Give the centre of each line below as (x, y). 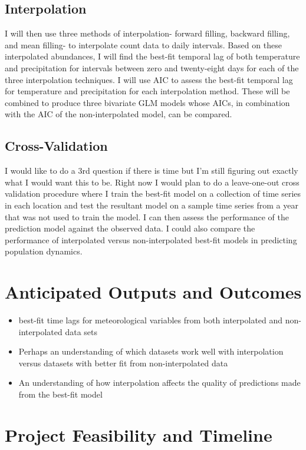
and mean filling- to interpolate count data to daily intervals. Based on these (143, 44)
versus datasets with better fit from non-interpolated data (123, 363)
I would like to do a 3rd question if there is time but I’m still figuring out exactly (152, 171)
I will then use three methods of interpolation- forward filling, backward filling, (147, 33)
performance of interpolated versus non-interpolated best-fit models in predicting (151, 239)
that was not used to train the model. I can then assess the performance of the (147, 216)
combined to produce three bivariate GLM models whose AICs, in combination (147, 102)
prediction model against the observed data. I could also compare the (130, 228)
